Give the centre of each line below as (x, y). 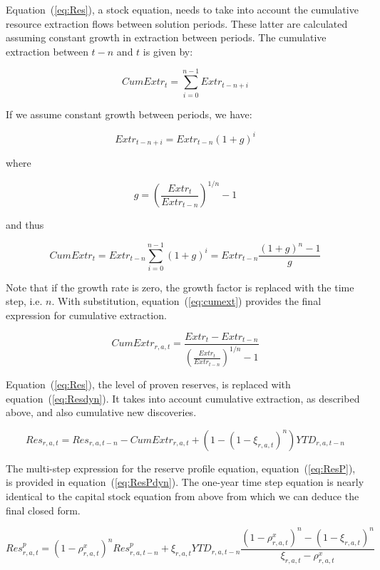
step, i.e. (24, 301)
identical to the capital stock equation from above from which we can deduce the (183, 496)
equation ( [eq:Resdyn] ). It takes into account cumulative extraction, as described (183, 398)
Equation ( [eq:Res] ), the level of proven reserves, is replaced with (148, 384)
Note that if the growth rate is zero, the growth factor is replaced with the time (180, 287)
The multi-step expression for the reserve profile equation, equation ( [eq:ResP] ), (181, 468)
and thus (25, 225)
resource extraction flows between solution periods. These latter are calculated (177, 23)
